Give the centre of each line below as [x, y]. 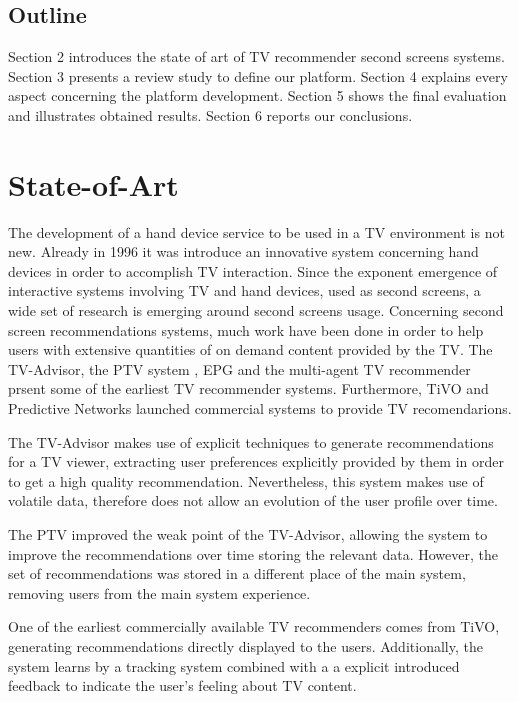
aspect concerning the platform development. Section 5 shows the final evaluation [257, 95]
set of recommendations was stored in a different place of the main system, [237, 573]
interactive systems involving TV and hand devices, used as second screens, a [244, 290]
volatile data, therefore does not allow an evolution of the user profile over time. [253, 500]
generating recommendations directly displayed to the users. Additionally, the [245, 645]
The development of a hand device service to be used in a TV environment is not [256, 231]
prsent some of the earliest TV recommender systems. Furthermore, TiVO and [248, 388]
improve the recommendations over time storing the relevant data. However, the [253, 553]
